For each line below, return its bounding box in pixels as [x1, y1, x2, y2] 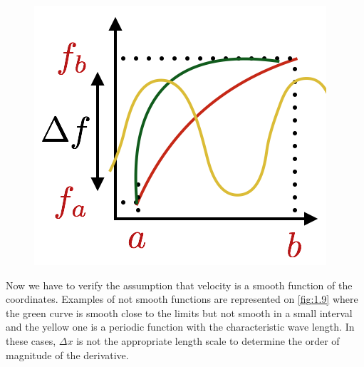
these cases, [6, 333, 56, 348]
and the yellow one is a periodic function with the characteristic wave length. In [6, 319, 355, 334]
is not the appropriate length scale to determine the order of [76, 333, 340, 348]
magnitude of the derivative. [6, 347, 129, 362]
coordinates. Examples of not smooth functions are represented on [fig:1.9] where [6, 291, 358, 306]
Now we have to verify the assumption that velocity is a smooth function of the [6, 277, 353, 292]
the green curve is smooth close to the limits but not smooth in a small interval [6, 305, 353, 320]
